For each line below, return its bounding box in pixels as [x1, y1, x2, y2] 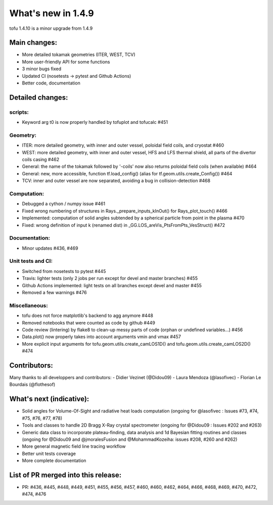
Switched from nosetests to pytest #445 [22, 268, 106, 274]
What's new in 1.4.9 [9, 8, 94, 19]
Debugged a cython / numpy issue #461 [22, 201, 106, 207]
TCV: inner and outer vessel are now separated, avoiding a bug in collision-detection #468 [22, 177, 211, 184]
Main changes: [9, 38, 58, 47]
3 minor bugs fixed [22, 66, 62, 72]
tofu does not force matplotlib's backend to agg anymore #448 [22, 312, 154, 318]
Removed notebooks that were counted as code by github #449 [22, 319, 155, 326]
